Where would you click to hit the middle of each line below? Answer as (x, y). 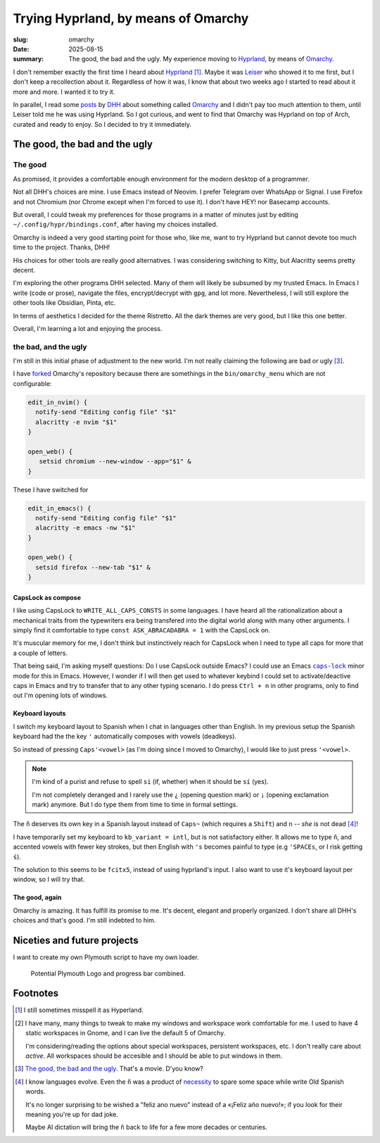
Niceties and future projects (76, 941)
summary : (28, 59)
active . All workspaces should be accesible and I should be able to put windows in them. (154, 1056)
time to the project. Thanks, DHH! (62, 247)
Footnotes (36, 993)
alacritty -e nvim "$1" (76, 422)
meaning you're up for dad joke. (72, 1114)
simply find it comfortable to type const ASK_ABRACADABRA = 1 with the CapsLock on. (142, 630)
